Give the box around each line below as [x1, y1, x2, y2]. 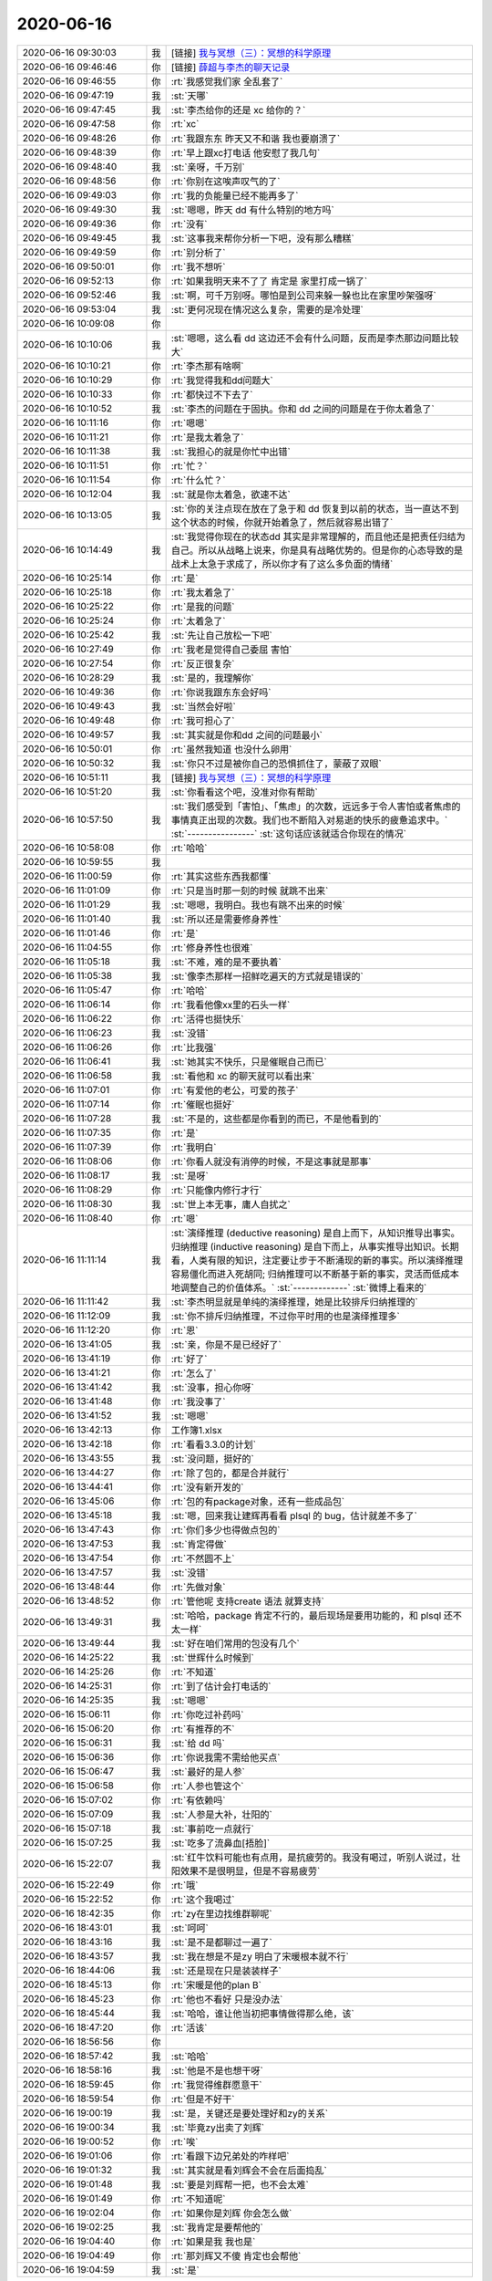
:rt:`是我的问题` [170, 600, 235, 613]
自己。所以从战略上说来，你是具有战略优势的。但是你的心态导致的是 [170, 544, 464, 557]
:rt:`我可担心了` [170, 714, 235, 727]
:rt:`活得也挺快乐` [170, 1013, 244, 1026]
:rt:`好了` [170, 1352, 208, 1365]
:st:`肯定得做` [170, 1537, 227, 1550]
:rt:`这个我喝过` [170, 1893, 235, 1906]
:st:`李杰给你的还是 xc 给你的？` [170, 103, 306, 116]
